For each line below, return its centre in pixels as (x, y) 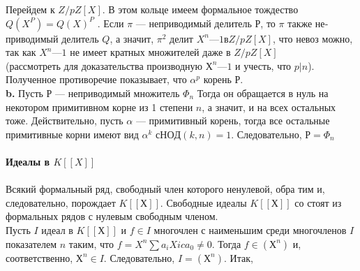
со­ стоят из (318, 202)
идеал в (57, 229)
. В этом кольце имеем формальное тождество (200, 9)
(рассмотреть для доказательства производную (104, 65)
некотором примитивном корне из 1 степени (99, 107)
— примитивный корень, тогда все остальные (233, 120)
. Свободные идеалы (203, 202)
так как (21, 52)
